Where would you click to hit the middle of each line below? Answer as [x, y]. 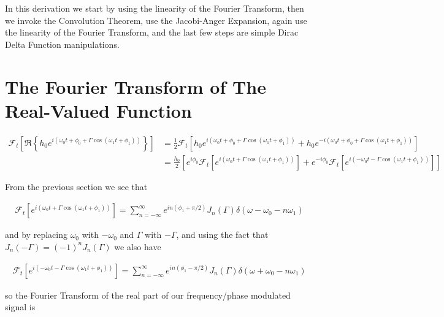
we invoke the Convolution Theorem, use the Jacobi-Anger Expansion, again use [156, 20]
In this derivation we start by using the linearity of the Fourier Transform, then [155, 8]
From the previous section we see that [76, 186]
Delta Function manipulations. [62, 44]
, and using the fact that [222, 235]
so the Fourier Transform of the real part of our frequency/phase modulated [148, 295]
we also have [138, 246]
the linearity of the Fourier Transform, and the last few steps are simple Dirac [152, 32]
